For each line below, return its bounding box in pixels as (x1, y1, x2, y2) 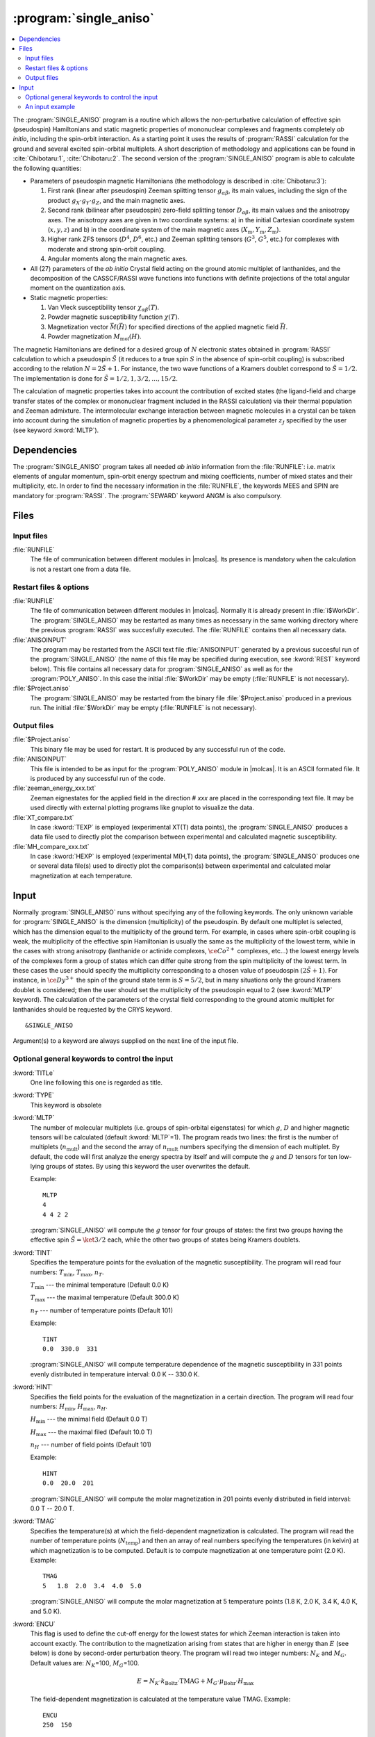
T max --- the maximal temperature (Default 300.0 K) (30, 1293, 180, 1303)
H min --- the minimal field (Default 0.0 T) (30, 1415, 148, 1425)
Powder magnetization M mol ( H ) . (47, 332, 142, 343)
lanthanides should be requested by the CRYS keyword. (12, 1005, 173, 1014)
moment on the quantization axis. (30, 283, 126, 292)
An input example (25, 103, 76, 111)
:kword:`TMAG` (12, 1517, 57, 1525)
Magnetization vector (47, 322, 109, 331)
